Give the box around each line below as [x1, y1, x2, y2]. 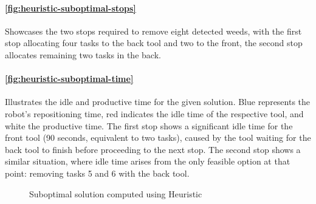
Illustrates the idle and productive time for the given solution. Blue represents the [5, 95, 311, 108]
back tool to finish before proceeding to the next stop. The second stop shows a [5, 143, 301, 155]
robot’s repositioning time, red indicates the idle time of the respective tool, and [5, 107, 304, 120]
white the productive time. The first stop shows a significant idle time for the [5, 119, 293, 132]
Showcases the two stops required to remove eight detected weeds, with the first [5, 24, 302, 37]
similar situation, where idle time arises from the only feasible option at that [5, 155, 290, 168]
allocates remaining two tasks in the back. [5, 48, 161, 61]
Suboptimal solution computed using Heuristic [29, 187, 202, 200]
